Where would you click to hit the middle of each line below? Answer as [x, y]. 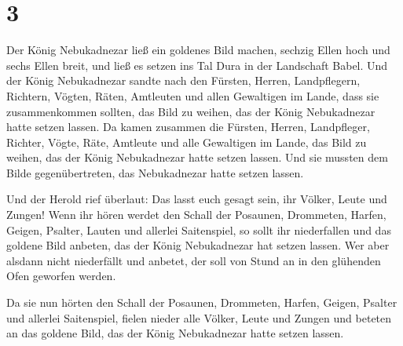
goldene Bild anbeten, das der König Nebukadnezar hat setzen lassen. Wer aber [198, 245]
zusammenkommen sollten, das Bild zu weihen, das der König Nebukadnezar [191, 111]
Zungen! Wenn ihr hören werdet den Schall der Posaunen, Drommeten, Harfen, [196, 215]
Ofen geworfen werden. [61, 276]
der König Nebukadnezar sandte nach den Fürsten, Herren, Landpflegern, [183, 80]
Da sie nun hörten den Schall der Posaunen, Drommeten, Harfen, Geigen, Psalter [202, 302]
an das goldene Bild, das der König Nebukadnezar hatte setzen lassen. [175, 333]
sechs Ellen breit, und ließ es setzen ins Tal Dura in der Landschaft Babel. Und [197, 65]
